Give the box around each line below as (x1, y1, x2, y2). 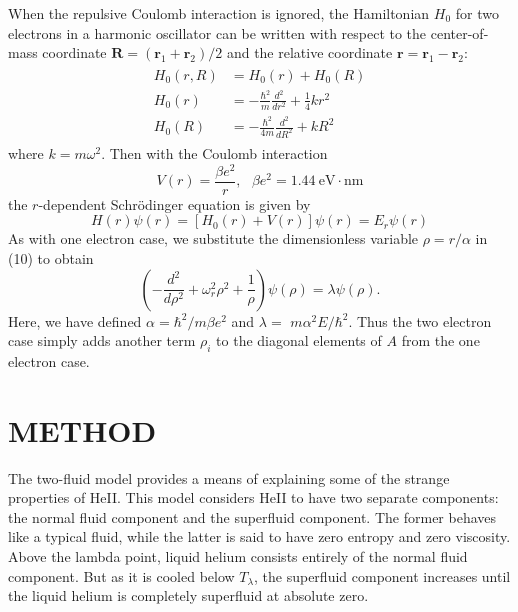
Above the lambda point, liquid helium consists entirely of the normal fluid (8, 546, 468, 567)
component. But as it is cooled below (8, 565, 235, 586)
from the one (401, 330, 480, 351)
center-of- (430, 22, 489, 43)
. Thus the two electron (348, 310, 492, 331)
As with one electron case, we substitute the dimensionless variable (8, 228, 419, 249)
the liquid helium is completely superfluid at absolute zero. (8, 585, 369, 606)
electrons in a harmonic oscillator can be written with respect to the (8, 22, 427, 43)
